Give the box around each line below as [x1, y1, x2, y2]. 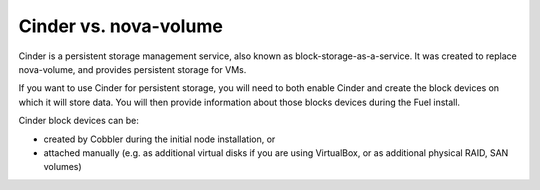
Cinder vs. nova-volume [18, 15, 224, 37]
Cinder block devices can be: [18, 115, 139, 127]
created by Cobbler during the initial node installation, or [43, 133, 276, 145]
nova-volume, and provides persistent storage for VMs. [18, 63, 247, 75]
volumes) [43, 161, 82, 173]
